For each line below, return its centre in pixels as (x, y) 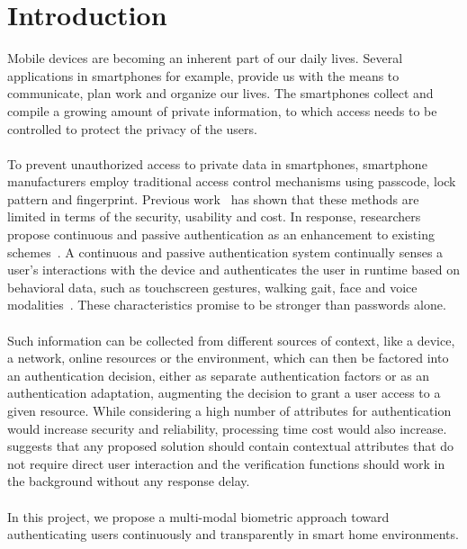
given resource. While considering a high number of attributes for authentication (229, 410)
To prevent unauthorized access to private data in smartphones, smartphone (217, 163)
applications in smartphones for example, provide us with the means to (203, 75)
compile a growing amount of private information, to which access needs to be (222, 110)
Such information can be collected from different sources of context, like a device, (231, 340)
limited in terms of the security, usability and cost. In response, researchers (214, 216)
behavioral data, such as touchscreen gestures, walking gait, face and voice (212, 287)
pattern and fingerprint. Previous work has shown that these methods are (213, 198)
